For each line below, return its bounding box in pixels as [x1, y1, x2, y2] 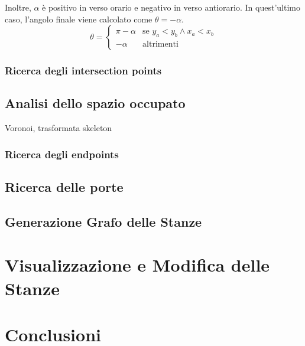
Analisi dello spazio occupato [5, 94, 186, 112]
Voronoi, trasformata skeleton [5, 122, 112, 134]
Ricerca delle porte [5, 178, 124, 196]
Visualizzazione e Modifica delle [5, 253, 270, 277]
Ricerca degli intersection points [5, 63, 162, 78]
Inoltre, [5, 1, 31, 13]
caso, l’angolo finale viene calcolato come [5, 12, 152, 25]
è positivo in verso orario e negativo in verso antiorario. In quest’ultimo [42, 1, 300, 13]
